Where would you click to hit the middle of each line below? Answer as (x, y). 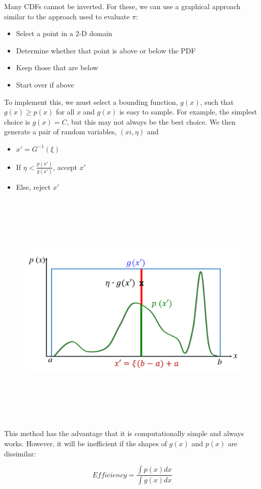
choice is (17, 121)
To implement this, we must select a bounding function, (91, 102)
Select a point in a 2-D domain (64, 33)
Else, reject (33, 187)
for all (65, 112)
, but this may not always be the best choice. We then (151, 121)
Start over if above (45, 84)
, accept (65, 167)
